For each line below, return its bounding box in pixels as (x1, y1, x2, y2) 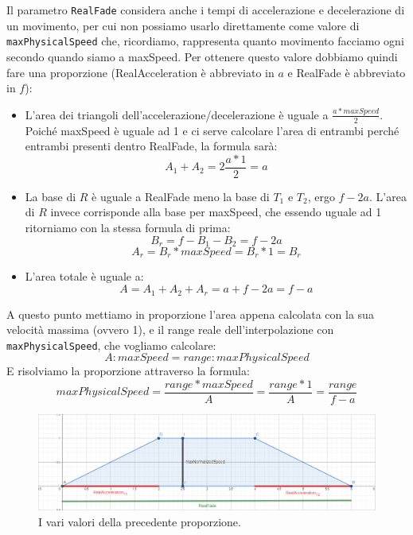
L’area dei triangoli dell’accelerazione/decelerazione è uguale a (25, 106, 329, 122)
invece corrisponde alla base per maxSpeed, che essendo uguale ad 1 (50, 204, 382, 220)
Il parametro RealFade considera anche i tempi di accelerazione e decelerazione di (6, 2, 405, 17)
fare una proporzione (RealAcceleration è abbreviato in (6, 64, 275, 80)
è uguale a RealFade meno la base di (92, 188, 270, 204)
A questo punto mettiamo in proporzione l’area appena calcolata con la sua (6, 305, 374, 322)
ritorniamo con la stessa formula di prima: (25, 219, 231, 235)
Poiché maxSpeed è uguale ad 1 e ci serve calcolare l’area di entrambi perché (25, 122, 399, 138)
